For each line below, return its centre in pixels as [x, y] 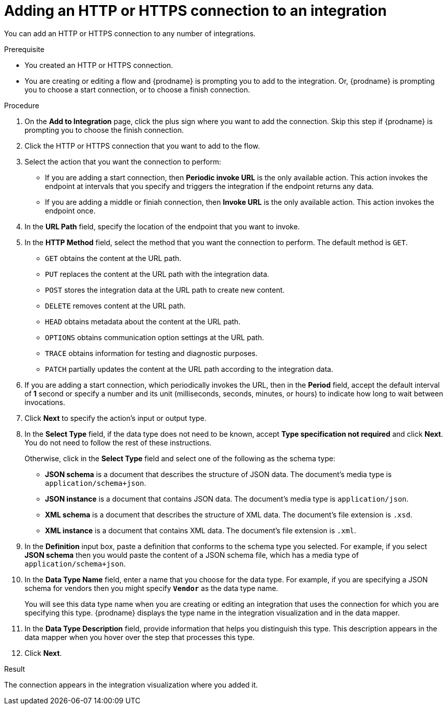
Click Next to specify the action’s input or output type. [115, 418]
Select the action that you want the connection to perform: [123, 161]
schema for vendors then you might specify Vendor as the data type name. [151, 588]
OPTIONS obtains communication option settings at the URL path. [155, 337]
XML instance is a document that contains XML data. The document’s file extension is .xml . [201, 530]
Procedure [22, 105]
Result [15, 669]
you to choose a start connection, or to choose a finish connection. [137, 89]
